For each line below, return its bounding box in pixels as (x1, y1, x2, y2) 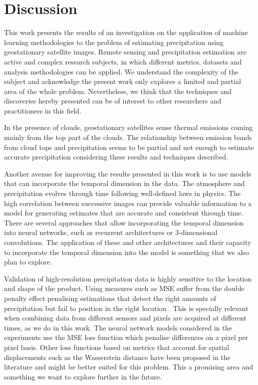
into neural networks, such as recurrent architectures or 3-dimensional (4, 227, 218, 237)
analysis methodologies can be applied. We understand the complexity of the (4, 66, 239, 76)
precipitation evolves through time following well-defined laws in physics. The (4, 188, 241, 198)
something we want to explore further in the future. (4, 371, 162, 381)
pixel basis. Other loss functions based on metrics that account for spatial (4, 341, 230, 352)
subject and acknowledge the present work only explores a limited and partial (4, 76, 241, 86)
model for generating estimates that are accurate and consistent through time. (4, 207, 244, 218)
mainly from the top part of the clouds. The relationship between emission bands (4, 132, 252, 142)
